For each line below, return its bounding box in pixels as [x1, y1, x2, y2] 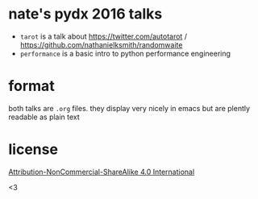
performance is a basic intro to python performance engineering [19, 48, 231, 58]
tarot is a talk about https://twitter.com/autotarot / [19, 31, 188, 41]
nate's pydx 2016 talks [8, 5, 163, 23]
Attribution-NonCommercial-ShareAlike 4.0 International [8, 167, 195, 176]
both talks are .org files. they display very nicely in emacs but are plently [8, 103, 251, 113]
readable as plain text [8, 112, 81, 122]
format [8, 77, 55, 95]
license [8, 140, 59, 159]
